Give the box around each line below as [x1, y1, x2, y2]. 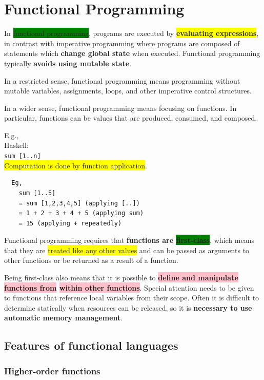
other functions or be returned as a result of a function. [4, 255, 178, 265]
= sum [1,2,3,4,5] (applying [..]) [18, 199, 140, 207]
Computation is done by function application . [4, 160, 147, 170]
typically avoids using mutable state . [4, 58, 132, 68]
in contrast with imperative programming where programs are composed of [4, 37, 240, 48]
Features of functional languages [4, 337, 178, 353]
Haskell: [4, 140, 29, 150]
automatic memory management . [4, 312, 123, 323]
